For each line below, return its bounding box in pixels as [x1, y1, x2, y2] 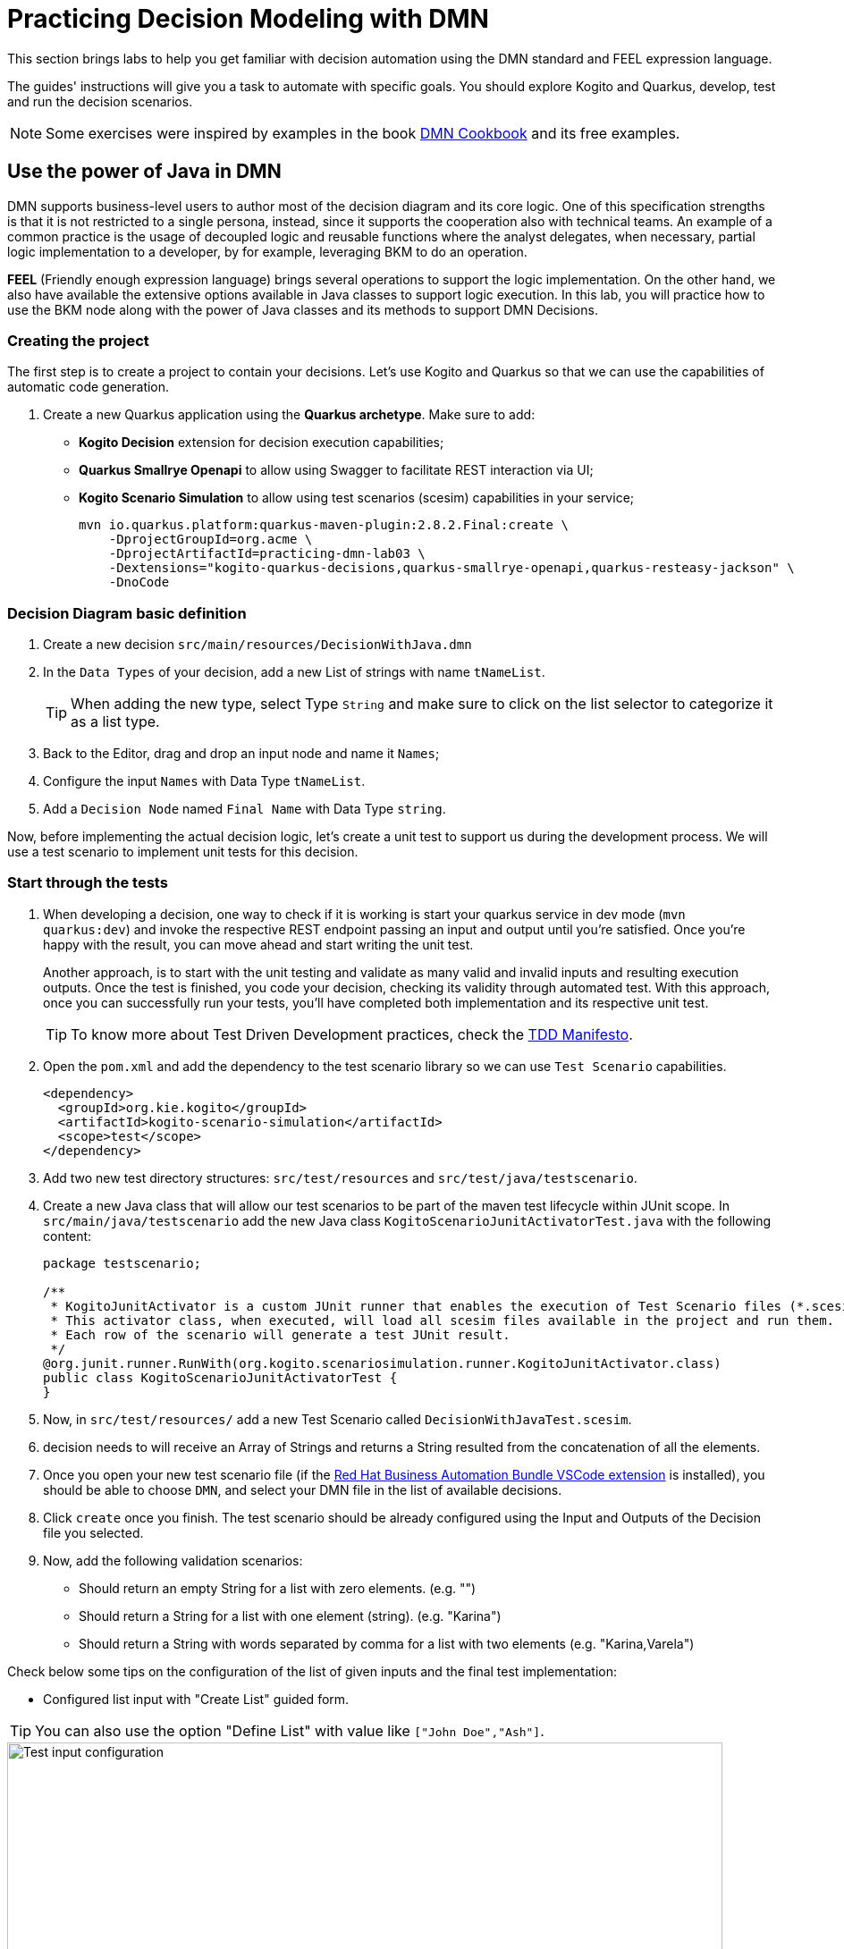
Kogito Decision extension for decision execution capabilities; [79, 435, 444, 451]
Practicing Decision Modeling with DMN [7, 4, 489, 34]
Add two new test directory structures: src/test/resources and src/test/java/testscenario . [43, 1169, 637, 1185]
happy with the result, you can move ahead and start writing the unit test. [43, 936, 474, 952]
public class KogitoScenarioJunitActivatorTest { [43, 1370, 398, 1385]
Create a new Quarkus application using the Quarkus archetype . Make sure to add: [43, 407, 536, 423]
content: [43, 1228, 92, 1244]
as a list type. [71, 713, 160, 731]
